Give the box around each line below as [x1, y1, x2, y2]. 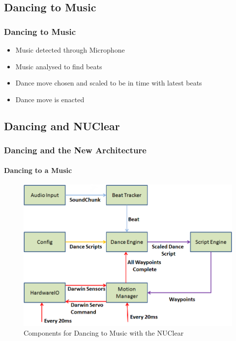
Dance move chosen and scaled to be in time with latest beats [15, 78, 202, 88]
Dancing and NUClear [4, 118, 120, 133]
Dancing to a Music [4, 165, 72, 175]
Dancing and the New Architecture [4, 144, 147, 156]
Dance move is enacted [15, 94, 85, 104]
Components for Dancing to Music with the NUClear [24, 327, 184, 338]
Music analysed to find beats [15, 61, 102, 71]
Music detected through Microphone [15, 45, 125, 55]
